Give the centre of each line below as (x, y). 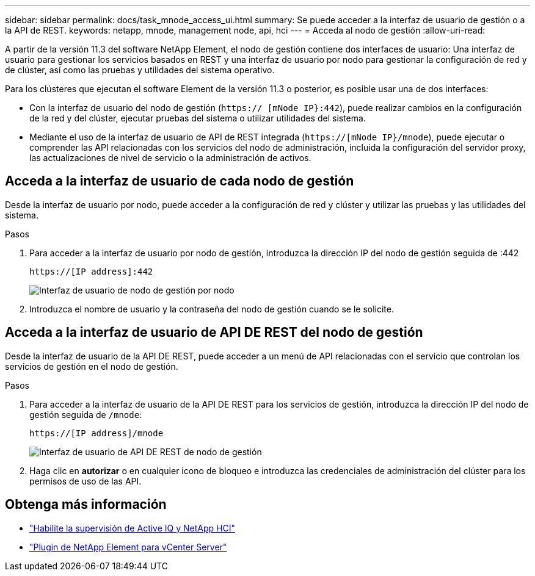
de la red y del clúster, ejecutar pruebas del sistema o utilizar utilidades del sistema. (198, 118)
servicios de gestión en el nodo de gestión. (92, 366)
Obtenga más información (86, 505)
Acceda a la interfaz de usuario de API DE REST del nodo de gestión (214, 333)
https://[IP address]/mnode (96, 433)
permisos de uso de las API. (86, 481)
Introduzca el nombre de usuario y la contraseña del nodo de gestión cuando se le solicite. (212, 309)
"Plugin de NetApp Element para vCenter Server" (128, 547)
